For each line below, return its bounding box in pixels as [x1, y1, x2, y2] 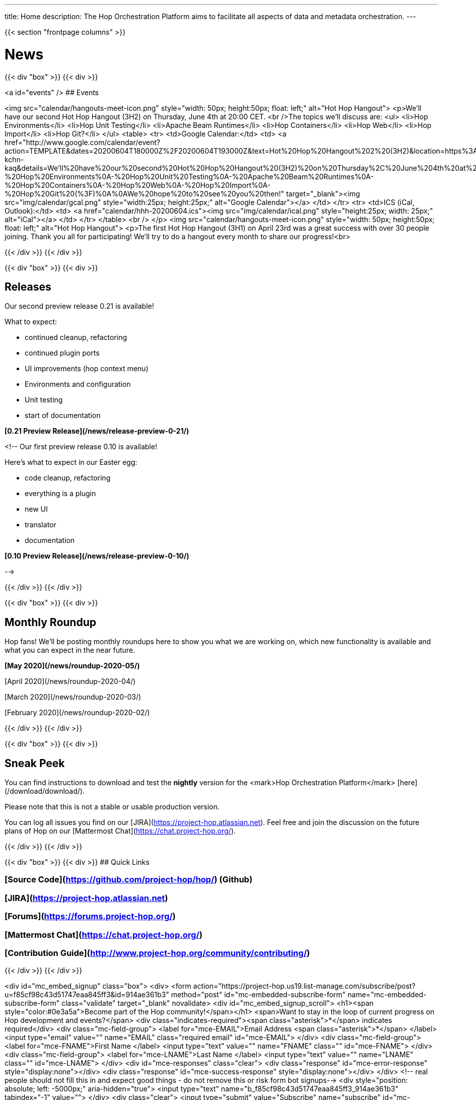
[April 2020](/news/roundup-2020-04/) [5, 677, 136, 686]
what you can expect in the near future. [5, 646, 135, 655]
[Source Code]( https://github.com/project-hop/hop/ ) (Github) [5, 874, 253, 885]
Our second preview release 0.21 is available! [5, 302, 154, 311]
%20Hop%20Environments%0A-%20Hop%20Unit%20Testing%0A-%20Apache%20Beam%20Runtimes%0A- [5, 172, 374, 181]
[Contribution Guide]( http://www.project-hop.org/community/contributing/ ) [5, 947, 310, 958]
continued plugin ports [25, 349, 100, 358]
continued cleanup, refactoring [25, 333, 127, 342]
